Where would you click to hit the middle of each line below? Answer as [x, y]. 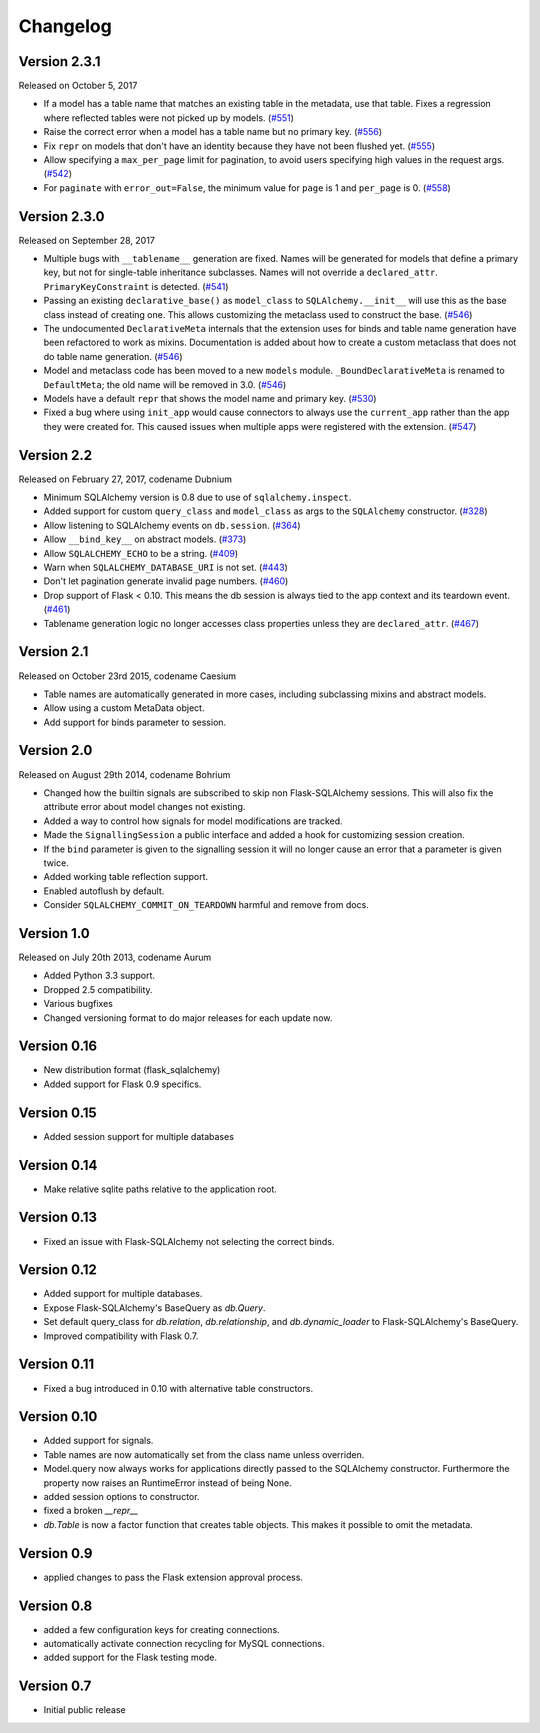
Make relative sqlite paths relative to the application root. [160, 1189]
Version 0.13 [58, 1217]
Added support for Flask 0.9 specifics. [122, 1084]
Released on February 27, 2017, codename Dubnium [125, 479]
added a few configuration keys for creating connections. [161, 1629]
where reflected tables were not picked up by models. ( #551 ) [169, 117]
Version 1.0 [54, 933]
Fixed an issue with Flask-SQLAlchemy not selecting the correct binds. [189, 1241]
